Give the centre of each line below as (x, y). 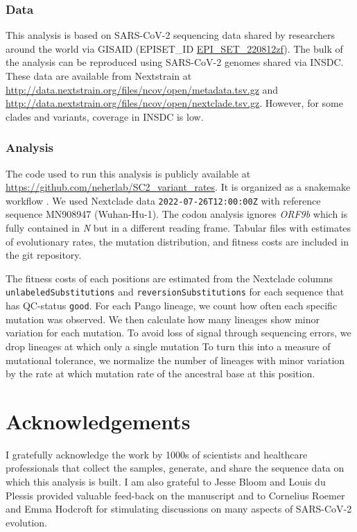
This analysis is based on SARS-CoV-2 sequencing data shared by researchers (171, 35)
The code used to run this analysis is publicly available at (128, 173)
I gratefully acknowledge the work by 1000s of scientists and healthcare (157, 454)
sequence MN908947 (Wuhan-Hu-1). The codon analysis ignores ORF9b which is (177, 214)
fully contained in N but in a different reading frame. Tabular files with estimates (178, 228)
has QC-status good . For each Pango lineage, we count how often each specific (172, 306)
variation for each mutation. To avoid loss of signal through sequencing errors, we (178, 333)
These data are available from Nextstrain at (99, 76)
